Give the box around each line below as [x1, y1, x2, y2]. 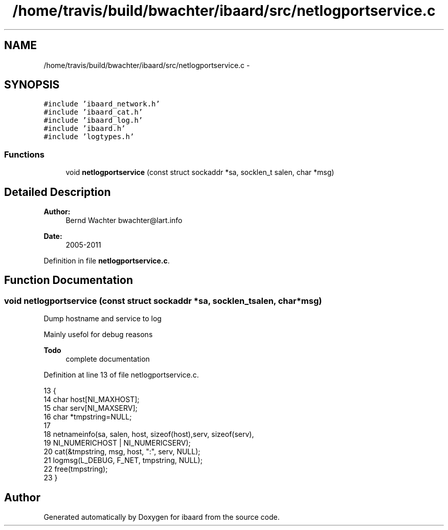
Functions [4, 149, 44, 160]
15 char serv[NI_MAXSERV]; [43, 404, 138, 413]
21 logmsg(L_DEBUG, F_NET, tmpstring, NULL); [43, 456, 203, 465]
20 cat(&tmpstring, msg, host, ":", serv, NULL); [43, 447, 200, 456]
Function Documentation [4, 274, 133, 287]
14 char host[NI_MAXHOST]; [43, 395, 140, 404]
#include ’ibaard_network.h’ [43, 100, 160, 108]
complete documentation [65, 355, 150, 364]
